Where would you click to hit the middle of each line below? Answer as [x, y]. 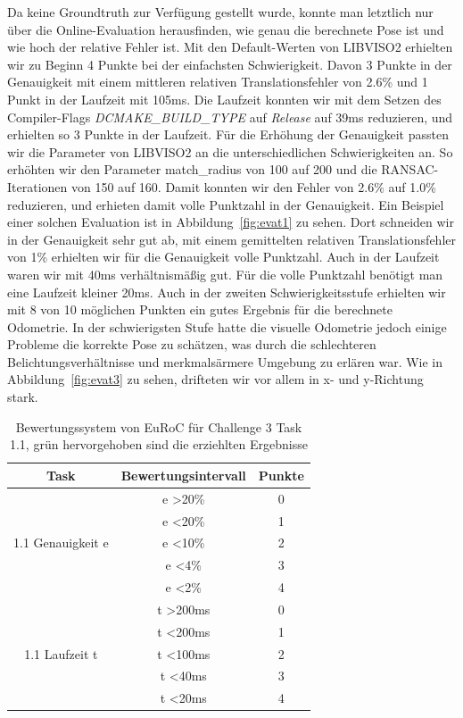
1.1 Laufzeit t [61, 653]
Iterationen [37, 186]
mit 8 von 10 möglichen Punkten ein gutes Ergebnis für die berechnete [200, 309]
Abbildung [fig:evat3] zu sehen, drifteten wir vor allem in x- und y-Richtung [215, 379]
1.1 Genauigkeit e [61, 543]
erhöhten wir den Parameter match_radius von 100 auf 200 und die [192, 169]
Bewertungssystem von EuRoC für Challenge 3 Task [159, 426]
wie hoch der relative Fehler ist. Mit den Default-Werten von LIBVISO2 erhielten [230, 47]
